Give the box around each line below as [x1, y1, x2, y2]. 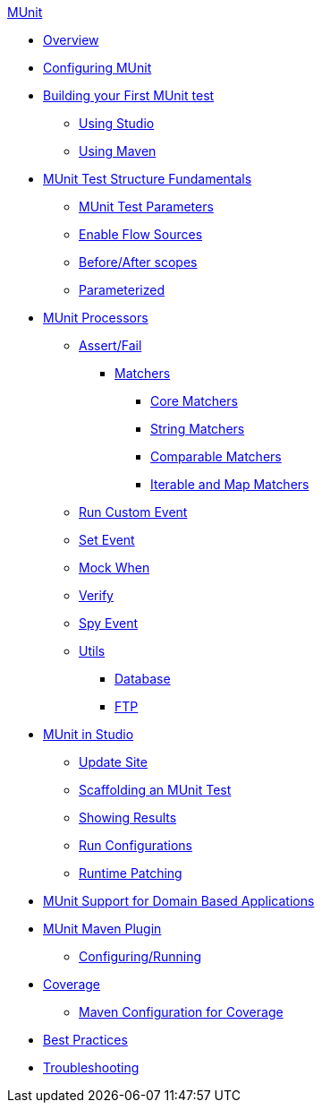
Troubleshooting [43, 1060, 140, 1075]
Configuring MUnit [43, 60, 152, 75]
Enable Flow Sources [79, 227, 203, 242]
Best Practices [43, 1032, 128, 1047]
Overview [43, 32, 99, 47]
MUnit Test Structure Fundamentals [43, 171, 252, 186]
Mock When [79, 560, 150, 575]
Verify [79, 588, 114, 603]
